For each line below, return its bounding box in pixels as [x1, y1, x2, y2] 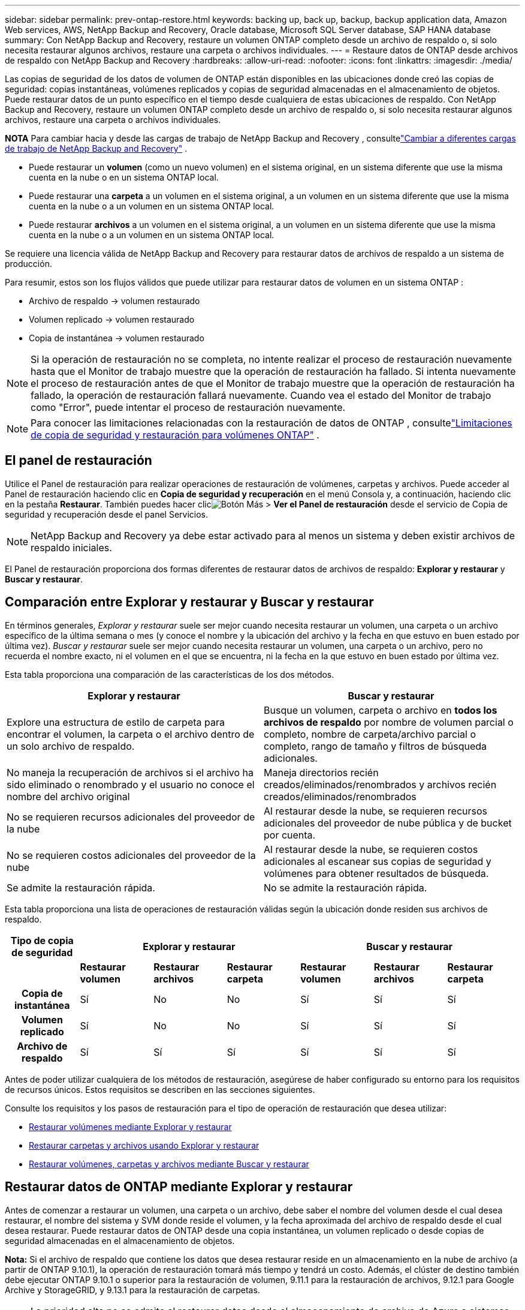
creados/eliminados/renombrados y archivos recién [264, 778, 497, 791]
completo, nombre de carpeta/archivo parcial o [264, 728, 476, 740]
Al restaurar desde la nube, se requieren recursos [264, 804, 487, 817]
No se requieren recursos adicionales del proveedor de [7, 810, 255, 823]
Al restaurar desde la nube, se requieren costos [264, 843, 478, 855]
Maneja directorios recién [264, 766, 379, 779]
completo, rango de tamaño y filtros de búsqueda [264, 740, 487, 752]
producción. [5, 259, 52, 269]
